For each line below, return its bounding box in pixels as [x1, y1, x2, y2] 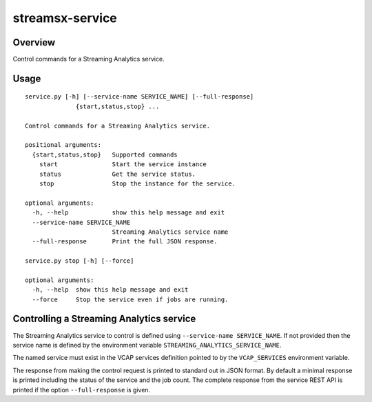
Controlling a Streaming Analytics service [12, 313, 196, 325]
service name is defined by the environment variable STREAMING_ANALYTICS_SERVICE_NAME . [12, 341, 282, 349]
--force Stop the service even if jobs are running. [32, 295, 229, 303]
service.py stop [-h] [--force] [25, 257, 134, 265]
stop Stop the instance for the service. [39, 179, 236, 188]
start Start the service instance [39, 161, 207, 168]
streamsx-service [12, 10, 117, 26]
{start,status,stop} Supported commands [32, 150, 178, 159]
